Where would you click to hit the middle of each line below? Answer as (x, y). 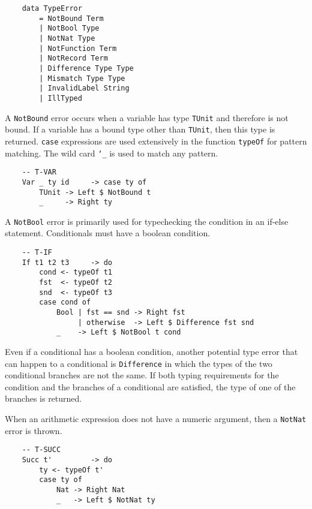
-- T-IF (37, 253)
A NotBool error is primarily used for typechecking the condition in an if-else (147, 221)
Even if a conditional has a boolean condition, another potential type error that (151, 351)
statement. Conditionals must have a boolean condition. (108, 233)
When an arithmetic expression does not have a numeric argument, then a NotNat (156, 418)
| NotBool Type (69, 28)
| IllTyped (61, 98)
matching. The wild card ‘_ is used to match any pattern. (112, 153)
